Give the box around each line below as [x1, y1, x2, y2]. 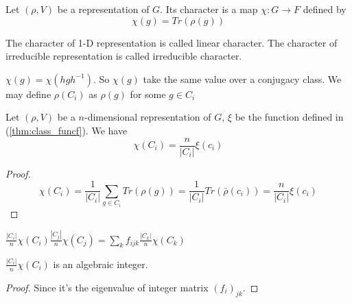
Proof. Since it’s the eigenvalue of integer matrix [5, 280, 209, 294]
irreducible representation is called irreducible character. [5, 49, 242, 63]
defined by [303, 2, 347, 16]
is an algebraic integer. [53, 256, 148, 271]
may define [5, 86, 51, 101]
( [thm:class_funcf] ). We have [5, 123, 128, 137]
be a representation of [57, 2, 150, 16]
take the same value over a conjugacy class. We [143, 71, 342, 86]
